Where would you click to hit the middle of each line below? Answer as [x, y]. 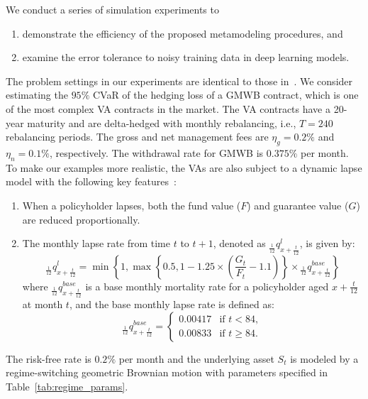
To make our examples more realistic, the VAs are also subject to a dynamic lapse [184, 167]
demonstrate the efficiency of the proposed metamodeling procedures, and [183, 33]
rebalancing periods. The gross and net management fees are [137, 137]
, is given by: [327, 243]
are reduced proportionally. [81, 219]
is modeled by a [324, 358]
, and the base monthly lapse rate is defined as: [172, 304]
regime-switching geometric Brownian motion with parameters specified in [167, 372]
